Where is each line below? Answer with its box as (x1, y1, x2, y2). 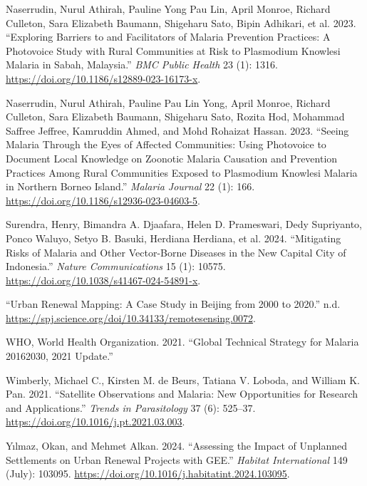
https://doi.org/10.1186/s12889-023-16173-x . (6, 71, 201, 86)
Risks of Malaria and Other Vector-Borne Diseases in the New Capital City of (6, 244, 346, 259)
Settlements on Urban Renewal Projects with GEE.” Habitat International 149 (6, 452, 348, 467)
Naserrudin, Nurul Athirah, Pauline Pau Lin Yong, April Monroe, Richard (6, 95, 331, 110)
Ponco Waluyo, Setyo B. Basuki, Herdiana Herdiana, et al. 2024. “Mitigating (6, 230, 341, 245)
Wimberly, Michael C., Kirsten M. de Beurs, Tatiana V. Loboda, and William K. (6, 372, 360, 387)
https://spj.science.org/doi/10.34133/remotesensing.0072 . (6, 310, 256, 325)
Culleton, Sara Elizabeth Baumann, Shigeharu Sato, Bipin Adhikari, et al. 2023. (6, 15, 356, 30)
